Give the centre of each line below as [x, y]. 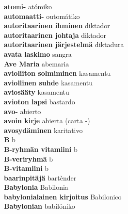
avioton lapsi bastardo [40, 101]
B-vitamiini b [26, 168]
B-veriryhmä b [29, 158]
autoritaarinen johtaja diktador [55, 35]
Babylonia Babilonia [36, 187]
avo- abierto [23, 111]
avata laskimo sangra [38, 54]
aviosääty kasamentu [37, 92]
